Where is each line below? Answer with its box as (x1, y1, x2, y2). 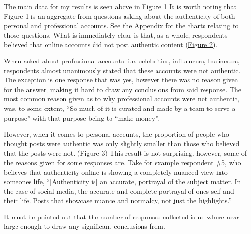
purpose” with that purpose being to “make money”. (4, 112, 159, 123)
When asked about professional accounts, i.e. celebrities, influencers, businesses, (4, 55, 240, 65)
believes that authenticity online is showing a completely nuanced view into (4, 167, 228, 177)
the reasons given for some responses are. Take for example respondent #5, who (4, 157, 241, 167)
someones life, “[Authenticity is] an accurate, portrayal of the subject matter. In (4, 176, 241, 187)
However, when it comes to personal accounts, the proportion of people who (4, 129, 229, 139)
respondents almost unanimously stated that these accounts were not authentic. (4, 65, 241, 75)
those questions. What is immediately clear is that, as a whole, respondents (4, 30, 228, 40)
